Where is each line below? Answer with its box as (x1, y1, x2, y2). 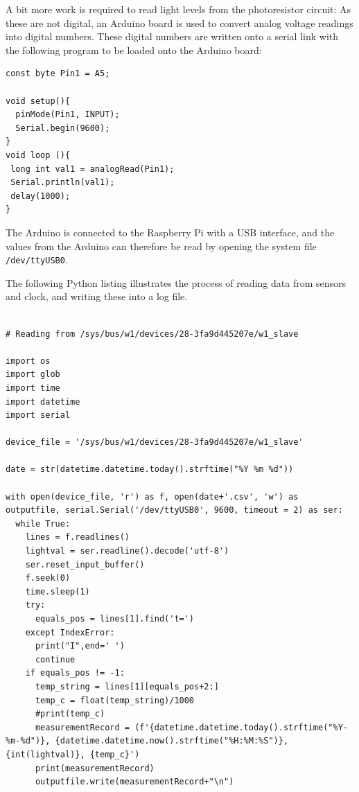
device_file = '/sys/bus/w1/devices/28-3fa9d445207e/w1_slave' (6, 437, 304, 448)
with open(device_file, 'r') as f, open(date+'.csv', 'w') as (6, 491, 299, 502)
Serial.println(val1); (10, 177, 115, 188)
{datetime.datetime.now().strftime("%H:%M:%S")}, (55, 736, 289, 746)
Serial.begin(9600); (15, 123, 110, 133)
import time (6, 382, 60, 393)
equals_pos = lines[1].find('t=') (35, 614, 195, 624)
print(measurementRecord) (35, 763, 155, 773)
